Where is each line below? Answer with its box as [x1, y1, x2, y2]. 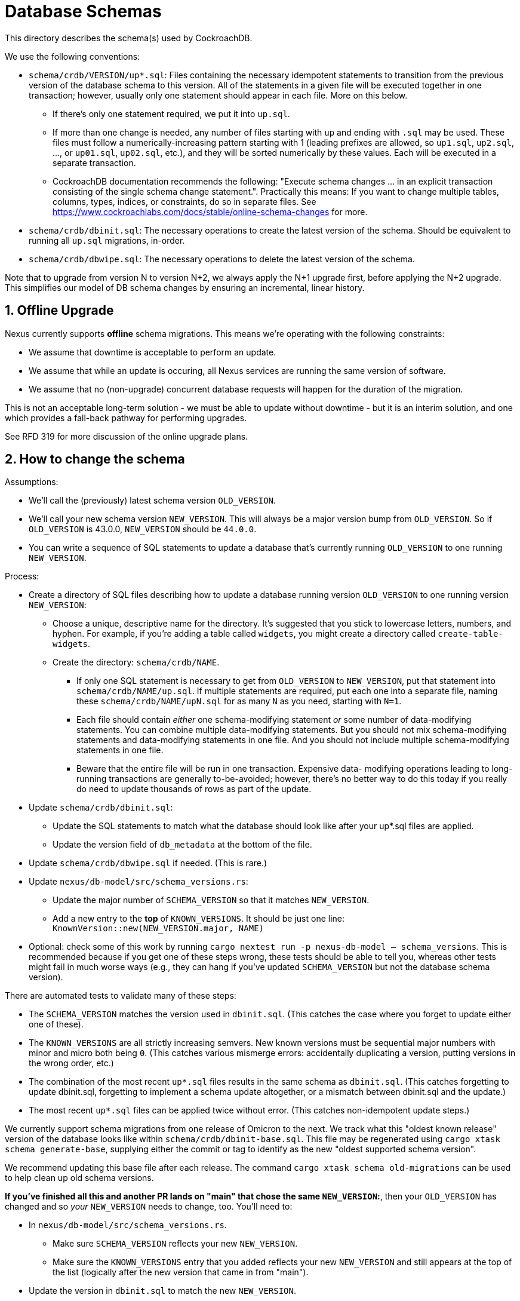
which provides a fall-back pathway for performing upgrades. [5, 412, 247, 423]
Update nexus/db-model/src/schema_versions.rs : [29, 876, 248, 887]
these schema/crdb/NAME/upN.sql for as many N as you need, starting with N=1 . [76, 696, 402, 707]
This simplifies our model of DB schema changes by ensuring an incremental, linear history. [5, 282, 365, 293]
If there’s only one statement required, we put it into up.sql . [53, 108, 290, 119]
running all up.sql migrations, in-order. [29, 235, 185, 246]
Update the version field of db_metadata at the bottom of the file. [53, 839, 312, 850]
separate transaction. [53, 157, 136, 168]
